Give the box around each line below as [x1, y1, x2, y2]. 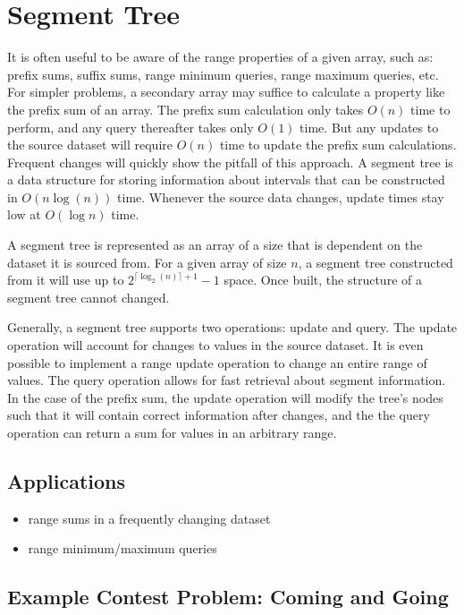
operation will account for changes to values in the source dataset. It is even [7, 336, 424, 354]
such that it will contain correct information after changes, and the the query [7, 406, 430, 424]
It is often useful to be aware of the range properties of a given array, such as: [7, 47, 434, 66]
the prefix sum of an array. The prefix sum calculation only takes [7, 99, 364, 118]
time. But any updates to [299, 117, 439, 136]
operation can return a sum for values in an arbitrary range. [7, 423, 337, 441]
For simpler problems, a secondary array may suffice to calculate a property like [7, 82, 445, 101]
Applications [7, 466, 126, 494]
